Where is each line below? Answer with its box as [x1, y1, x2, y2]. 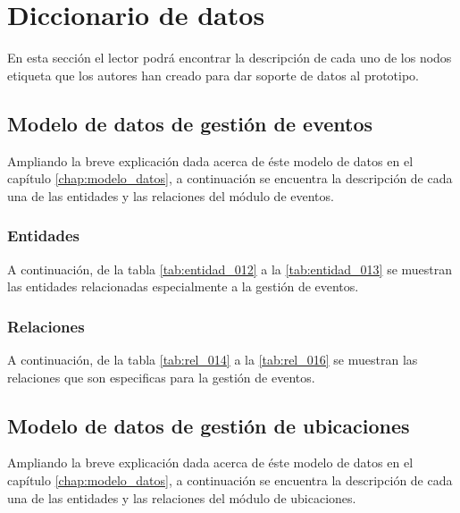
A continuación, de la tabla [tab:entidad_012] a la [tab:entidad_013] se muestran [7, 259, 453, 278]
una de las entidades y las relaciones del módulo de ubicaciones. [7, 488, 356, 507]
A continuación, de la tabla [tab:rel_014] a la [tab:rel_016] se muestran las [7, 349, 418, 368]
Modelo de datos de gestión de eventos [7, 109, 373, 137]
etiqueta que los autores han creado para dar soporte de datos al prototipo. [7, 65, 420, 84]
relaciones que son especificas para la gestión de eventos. [7, 367, 315, 386]
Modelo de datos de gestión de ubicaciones [7, 411, 410, 439]
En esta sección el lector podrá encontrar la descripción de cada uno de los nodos [7, 48, 452, 67]
